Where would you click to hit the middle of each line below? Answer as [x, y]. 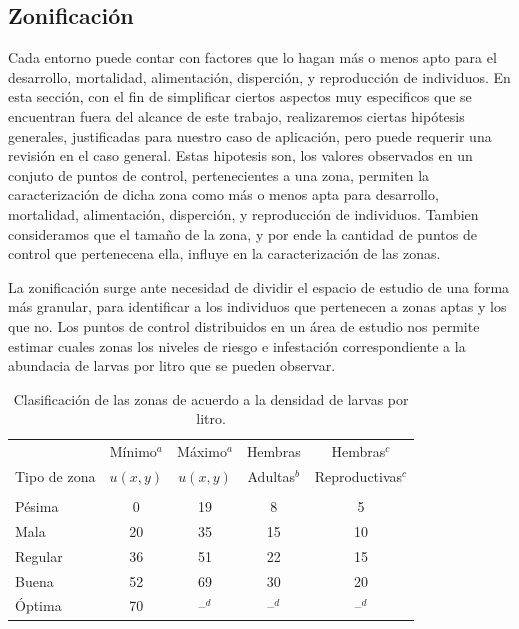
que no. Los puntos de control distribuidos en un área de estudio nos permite [244, 325]
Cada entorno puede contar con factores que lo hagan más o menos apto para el [252, 57]
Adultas [271, 475]
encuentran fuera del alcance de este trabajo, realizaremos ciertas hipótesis [236, 115]
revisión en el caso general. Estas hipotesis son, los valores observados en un [240, 155]
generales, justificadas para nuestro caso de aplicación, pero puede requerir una [250, 135]
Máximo [202, 451]
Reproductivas [358, 475]
